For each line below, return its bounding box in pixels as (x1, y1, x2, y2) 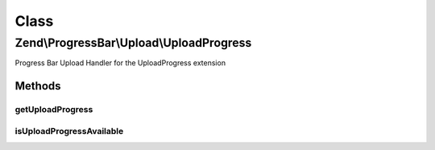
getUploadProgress (14, 104, 93, 115)
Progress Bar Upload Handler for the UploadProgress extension (14, 58, 226, 68)
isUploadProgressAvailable (14, 125, 124, 136)
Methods (14, 79, 61, 93)
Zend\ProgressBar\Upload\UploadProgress (14, 35, 252, 50)
